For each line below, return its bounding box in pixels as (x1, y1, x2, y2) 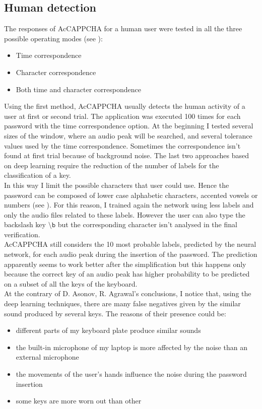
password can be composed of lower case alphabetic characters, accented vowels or (4, 189, 258, 200)
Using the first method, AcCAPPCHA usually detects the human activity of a (4, 101, 245, 111)
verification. (4, 229, 40, 239)
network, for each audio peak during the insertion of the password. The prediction (4, 249, 257, 259)
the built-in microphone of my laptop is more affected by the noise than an (16, 342, 247, 352)
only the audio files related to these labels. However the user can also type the (4, 209, 245, 220)
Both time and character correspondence (16, 84, 141, 94)
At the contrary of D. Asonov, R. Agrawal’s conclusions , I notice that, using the (4, 288, 251, 299)
